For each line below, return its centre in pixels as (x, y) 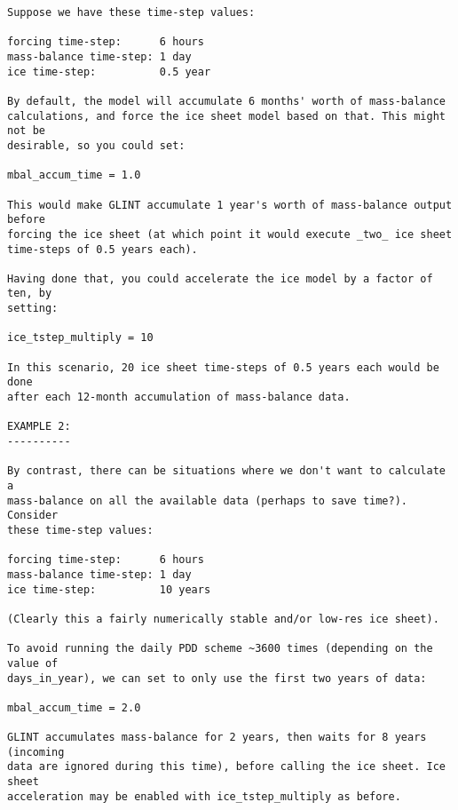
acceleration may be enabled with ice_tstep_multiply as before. (204, 796)
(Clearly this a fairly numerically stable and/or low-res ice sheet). (223, 619)
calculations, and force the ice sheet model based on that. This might (226, 116)
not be (26, 131)
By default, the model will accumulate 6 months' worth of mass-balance (226, 101)
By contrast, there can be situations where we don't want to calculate (226, 471)
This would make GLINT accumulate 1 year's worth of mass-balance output (230, 205)
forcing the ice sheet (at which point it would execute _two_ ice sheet (230, 234)
